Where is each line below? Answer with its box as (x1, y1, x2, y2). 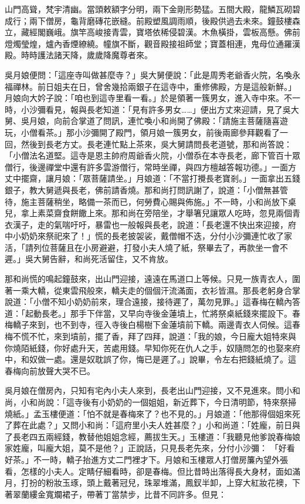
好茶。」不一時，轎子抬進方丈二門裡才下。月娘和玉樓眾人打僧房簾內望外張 (5, 453, 288, 465)
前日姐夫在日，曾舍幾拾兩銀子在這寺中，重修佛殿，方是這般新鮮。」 (37, 80, 296, 92)
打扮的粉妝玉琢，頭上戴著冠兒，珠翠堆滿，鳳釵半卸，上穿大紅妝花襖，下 (21, 476, 300, 489)
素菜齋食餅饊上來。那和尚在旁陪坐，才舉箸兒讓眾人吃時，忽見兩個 (37, 207, 292, 219)
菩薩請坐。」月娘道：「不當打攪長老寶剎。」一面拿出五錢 (90, 172, 300, 184)
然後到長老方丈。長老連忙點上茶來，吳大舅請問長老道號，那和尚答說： (21, 137, 292, 150)
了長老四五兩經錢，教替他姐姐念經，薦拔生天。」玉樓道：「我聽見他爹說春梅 (5, 430, 292, 442)
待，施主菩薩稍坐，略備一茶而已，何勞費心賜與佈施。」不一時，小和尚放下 (5, 195, 288, 207)
